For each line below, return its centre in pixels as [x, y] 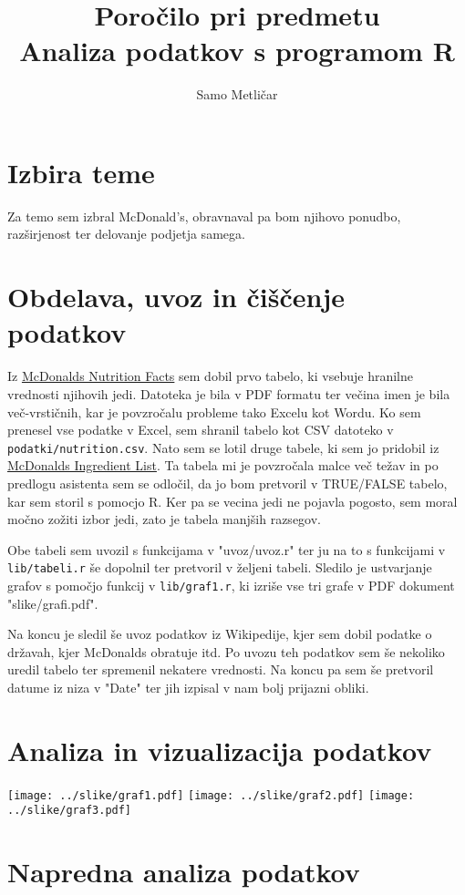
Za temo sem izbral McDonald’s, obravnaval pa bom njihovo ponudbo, [204, 216]
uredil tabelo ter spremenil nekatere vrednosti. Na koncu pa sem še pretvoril [221, 669]
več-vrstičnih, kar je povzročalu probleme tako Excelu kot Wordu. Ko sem [214, 411]
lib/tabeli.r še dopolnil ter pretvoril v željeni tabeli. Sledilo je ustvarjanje [220, 567]
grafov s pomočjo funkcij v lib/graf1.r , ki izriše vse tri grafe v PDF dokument [231, 585]
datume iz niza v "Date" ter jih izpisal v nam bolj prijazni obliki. [188, 688]
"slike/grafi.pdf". [53, 603]
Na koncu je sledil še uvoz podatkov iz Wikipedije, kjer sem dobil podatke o [220, 634]
